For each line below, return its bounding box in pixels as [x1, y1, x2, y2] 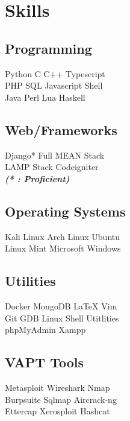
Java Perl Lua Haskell [5, 90, 85, 103]
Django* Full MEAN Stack [5, 148, 105, 161]
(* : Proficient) [5, 172, 70, 185]
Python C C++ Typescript [5, 67, 105, 80]
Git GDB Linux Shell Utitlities [5, 311, 119, 324]
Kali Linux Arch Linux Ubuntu [5, 230, 120, 242]
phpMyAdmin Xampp [5, 323, 86, 336]
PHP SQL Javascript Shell [5, 79, 103, 92]
